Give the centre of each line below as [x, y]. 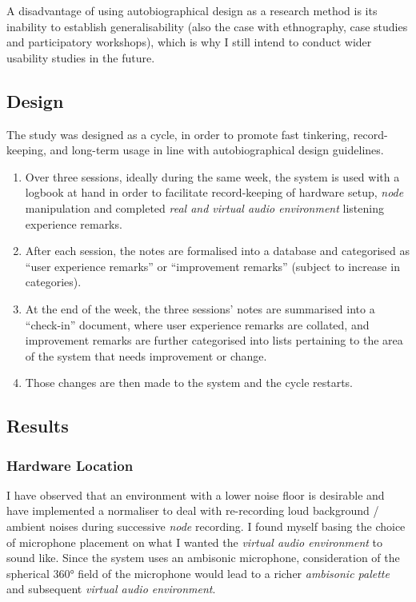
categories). [53, 282]
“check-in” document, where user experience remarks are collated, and [197, 324]
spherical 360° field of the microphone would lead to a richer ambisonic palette [198, 573]
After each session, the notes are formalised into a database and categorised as [218, 251]
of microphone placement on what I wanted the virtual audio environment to [195, 542]
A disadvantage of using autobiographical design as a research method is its [192, 10]
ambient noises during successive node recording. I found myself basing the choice [206, 526]
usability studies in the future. [81, 57]
